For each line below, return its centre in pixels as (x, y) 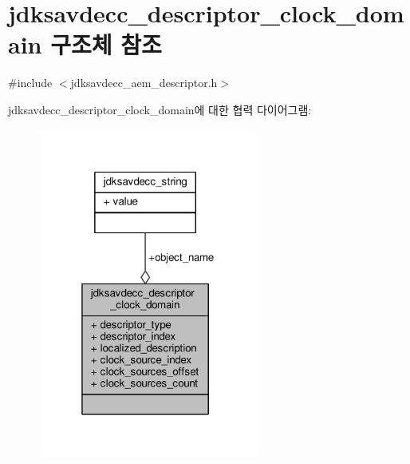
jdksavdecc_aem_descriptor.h (144, 83)
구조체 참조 (106, 44)
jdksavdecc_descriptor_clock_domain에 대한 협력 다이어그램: (160, 109)
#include (30, 83)
